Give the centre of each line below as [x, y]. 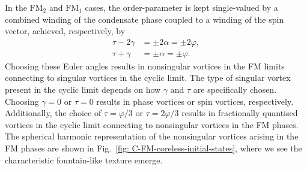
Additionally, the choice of [53, 113]
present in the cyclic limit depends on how [83, 89]
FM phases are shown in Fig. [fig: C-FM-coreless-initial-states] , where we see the [153, 148]
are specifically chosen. [235, 89]
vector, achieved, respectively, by [65, 31]
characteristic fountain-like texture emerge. [84, 160]
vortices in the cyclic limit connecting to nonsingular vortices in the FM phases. [152, 124]
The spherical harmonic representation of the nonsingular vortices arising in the [152, 136]
